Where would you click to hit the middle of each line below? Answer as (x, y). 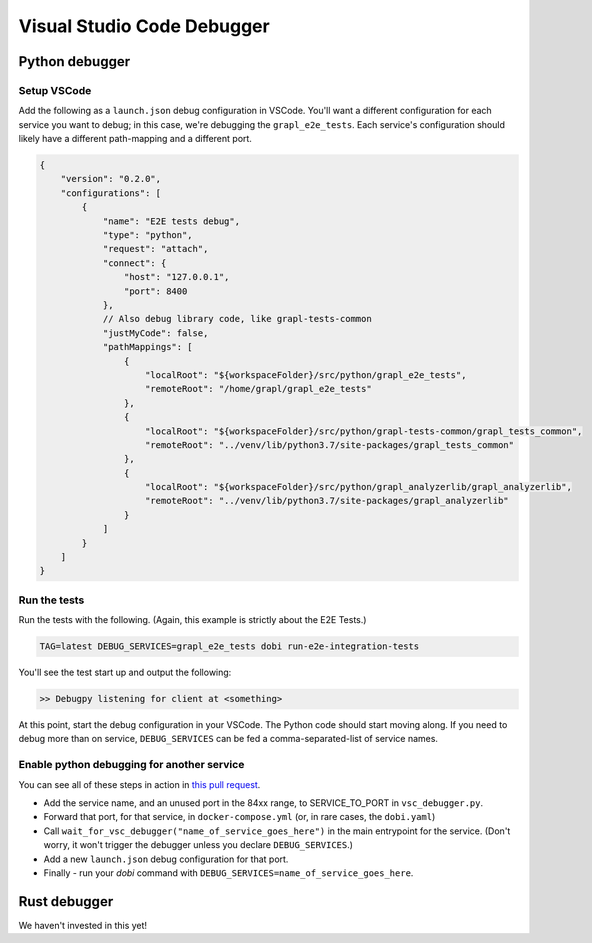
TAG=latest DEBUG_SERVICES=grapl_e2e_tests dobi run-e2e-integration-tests (229, 646)
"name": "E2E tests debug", (171, 221)
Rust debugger (66, 901)
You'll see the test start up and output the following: (125, 672)
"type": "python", (148, 235)
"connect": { (134, 263)
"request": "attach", (155, 249)
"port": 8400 (155, 291)
